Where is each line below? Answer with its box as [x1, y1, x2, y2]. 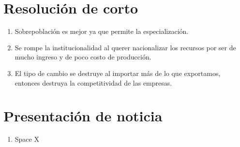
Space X [15, 134, 39, 144]
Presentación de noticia [3, 106, 163, 126]
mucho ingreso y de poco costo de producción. [15, 52, 151, 62]
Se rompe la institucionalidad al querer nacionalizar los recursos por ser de [15, 42, 236, 52]
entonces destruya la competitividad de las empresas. [15, 77, 172, 88]
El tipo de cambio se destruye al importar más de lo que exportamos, [15, 68, 221, 78]
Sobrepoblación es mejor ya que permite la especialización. [15, 26, 189, 36]
